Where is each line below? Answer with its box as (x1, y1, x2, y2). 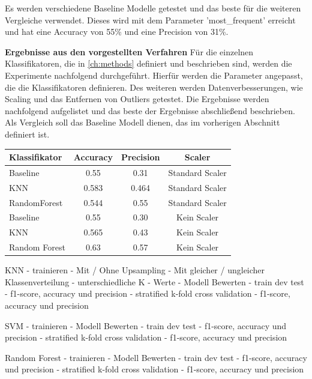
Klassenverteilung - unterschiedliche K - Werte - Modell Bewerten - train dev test (5, 275, 304, 288)
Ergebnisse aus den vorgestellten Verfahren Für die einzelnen (5, 45, 254, 58)
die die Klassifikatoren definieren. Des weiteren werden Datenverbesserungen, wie (5, 80, 303, 93)
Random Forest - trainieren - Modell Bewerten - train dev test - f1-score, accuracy (5, 351, 307, 363)
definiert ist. (5, 127, 50, 140)
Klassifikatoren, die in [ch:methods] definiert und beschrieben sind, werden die (5, 57, 292, 70)
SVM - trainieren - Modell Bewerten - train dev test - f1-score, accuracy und (5, 319, 287, 332)
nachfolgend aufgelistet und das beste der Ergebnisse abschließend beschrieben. (5, 104, 295, 117)
